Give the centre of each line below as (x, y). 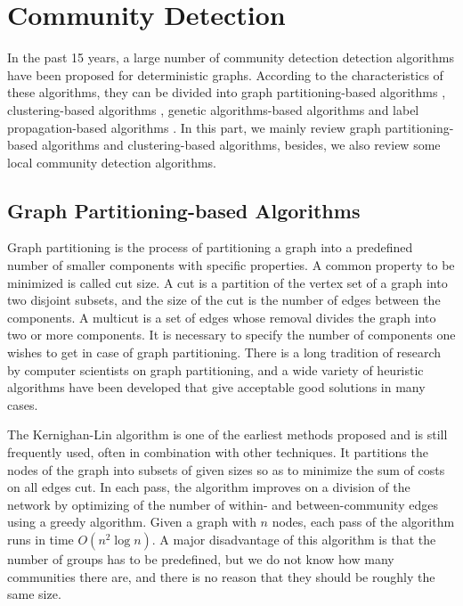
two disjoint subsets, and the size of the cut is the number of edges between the (224, 300)
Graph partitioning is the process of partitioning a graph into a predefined (210, 247)
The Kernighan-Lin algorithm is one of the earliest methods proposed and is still (227, 434)
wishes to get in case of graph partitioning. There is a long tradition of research (224, 352)
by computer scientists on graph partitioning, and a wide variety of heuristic (215, 369)
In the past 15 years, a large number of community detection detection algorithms (231, 57)
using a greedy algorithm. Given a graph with (132, 522)
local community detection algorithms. (112, 162)
